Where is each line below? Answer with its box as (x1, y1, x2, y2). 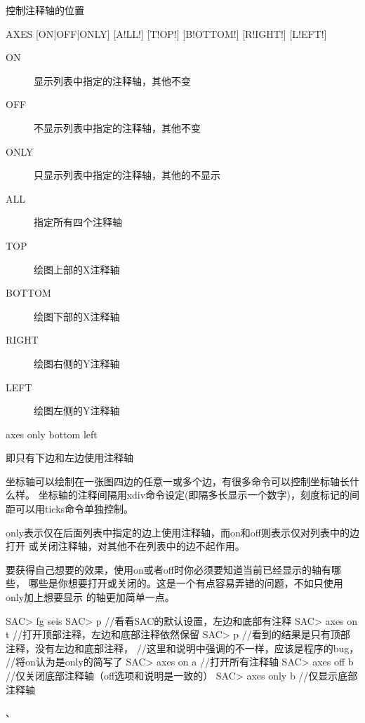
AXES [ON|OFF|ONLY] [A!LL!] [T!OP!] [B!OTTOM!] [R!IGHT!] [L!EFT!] (6, 26, 327, 41)
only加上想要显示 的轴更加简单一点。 (6, 590, 175, 604)
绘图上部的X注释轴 (34, 262, 120, 276)
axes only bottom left (6, 426, 98, 441)
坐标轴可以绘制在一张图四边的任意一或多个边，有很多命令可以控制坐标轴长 (6, 473, 350, 488)
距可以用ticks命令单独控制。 (6, 501, 134, 516)
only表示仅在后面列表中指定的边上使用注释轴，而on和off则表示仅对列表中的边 (6, 525, 360, 539)
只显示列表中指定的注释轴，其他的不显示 (34, 168, 220, 182)
